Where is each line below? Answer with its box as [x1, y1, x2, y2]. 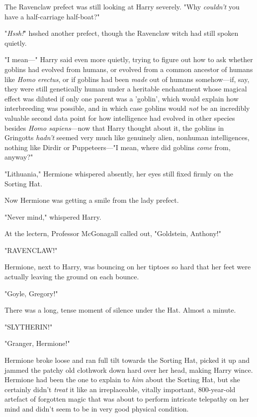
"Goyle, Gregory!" [4, 288, 58, 298]
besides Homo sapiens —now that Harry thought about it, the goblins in [4, 122, 224, 133]
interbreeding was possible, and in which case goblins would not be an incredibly [4, 103, 250, 113]
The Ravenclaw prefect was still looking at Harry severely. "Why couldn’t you [4, 1, 240, 11]
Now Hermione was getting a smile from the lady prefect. [4, 195, 179, 205]
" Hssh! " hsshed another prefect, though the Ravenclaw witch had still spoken [4, 28, 239, 38]
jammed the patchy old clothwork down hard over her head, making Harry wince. [4, 364, 253, 375]
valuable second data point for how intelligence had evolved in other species [4, 112, 235, 123]
